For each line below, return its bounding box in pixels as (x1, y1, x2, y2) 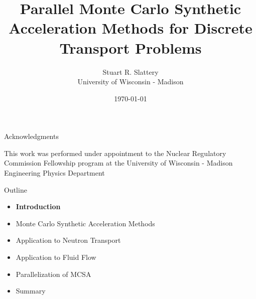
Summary (16, 285, 46, 296)
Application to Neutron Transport (16, 235, 121, 245)
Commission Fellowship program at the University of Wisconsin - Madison (4, 158, 233, 168)
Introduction (16, 201, 61, 212)
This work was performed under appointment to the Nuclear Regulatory (4, 147, 226, 158)
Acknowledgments (4, 131, 59, 141)
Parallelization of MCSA (16, 268, 91, 279)
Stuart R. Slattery (102, 66, 159, 77)
